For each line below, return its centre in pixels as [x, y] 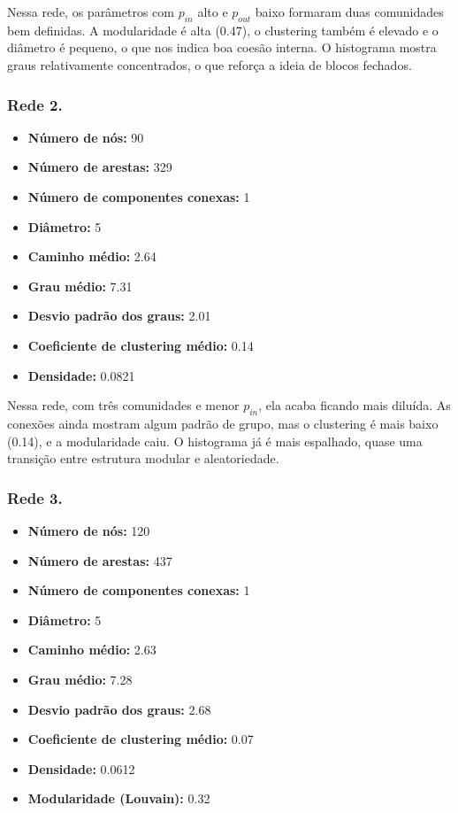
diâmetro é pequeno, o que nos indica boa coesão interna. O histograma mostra [222, 47]
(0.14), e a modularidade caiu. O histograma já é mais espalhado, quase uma [215, 441]
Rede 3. [35, 497]
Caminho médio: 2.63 [92, 650]
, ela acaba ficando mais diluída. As [355, 405]
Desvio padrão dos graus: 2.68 [119, 709]
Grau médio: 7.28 [80, 679]
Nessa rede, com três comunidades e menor [123, 405]
